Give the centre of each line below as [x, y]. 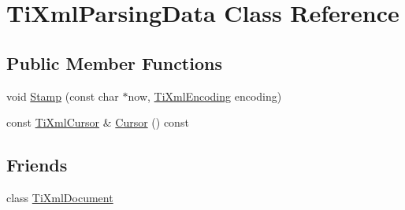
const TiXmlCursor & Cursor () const [98, 122]
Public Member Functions [114, 63]
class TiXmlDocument [60, 197]
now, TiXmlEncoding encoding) [205, 96]
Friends [37, 165]
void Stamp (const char [63, 96]
